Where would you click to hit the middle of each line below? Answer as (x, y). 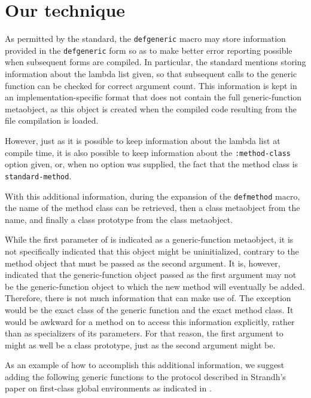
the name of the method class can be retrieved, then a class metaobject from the (153, 208)
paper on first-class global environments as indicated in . (108, 388)
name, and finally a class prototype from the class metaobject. (119, 219)
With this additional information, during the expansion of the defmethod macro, (153, 196)
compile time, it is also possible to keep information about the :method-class (148, 152)
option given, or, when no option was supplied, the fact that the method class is (152, 164)
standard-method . (38, 175)
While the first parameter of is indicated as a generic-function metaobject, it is (149, 239)
